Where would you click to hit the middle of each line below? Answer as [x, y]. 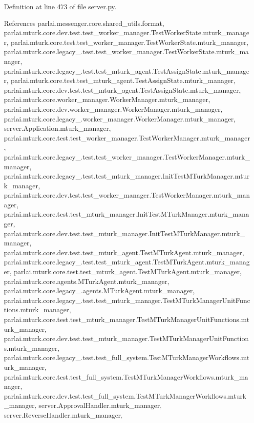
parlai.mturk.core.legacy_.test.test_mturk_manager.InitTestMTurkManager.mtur [127, 176]
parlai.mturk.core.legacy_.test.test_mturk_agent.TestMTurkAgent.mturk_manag [127, 262]
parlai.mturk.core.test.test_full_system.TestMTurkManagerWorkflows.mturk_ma [126, 376]
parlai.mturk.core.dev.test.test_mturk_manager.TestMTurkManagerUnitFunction [127, 338]
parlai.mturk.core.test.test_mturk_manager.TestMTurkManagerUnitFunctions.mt [127, 319]
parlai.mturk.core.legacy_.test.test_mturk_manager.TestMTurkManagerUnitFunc [127, 300]
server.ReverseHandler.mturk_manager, [63, 414]
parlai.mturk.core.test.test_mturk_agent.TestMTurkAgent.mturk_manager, [128, 272]
